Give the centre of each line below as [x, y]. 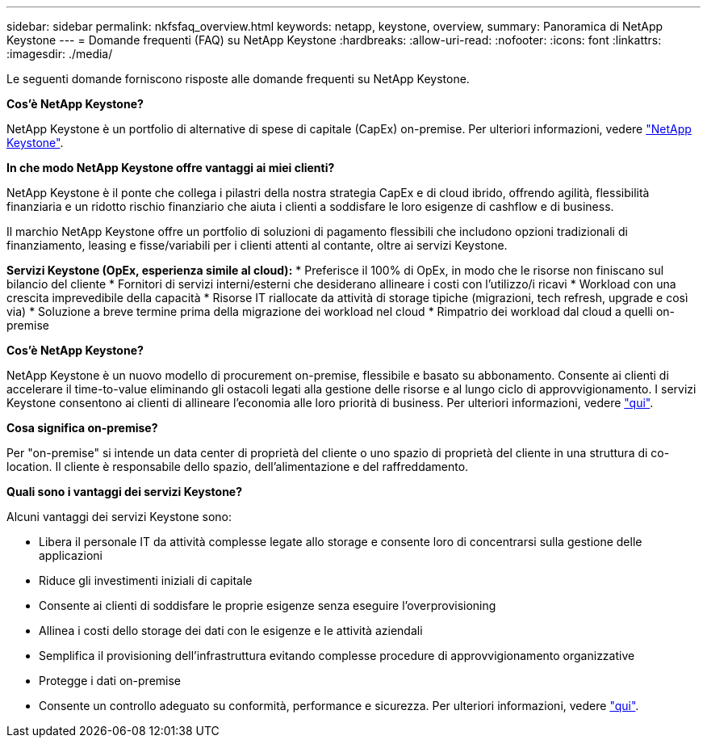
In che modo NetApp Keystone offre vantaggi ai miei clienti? [171, 168]
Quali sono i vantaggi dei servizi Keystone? [125, 492]
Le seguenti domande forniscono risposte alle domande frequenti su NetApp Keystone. [238, 79]
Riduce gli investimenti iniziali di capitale [146, 580]
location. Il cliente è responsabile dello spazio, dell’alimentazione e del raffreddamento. [238, 467]
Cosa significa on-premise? [82, 428]
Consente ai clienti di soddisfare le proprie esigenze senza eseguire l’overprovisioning [268, 605]
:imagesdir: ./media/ [60, 54]
